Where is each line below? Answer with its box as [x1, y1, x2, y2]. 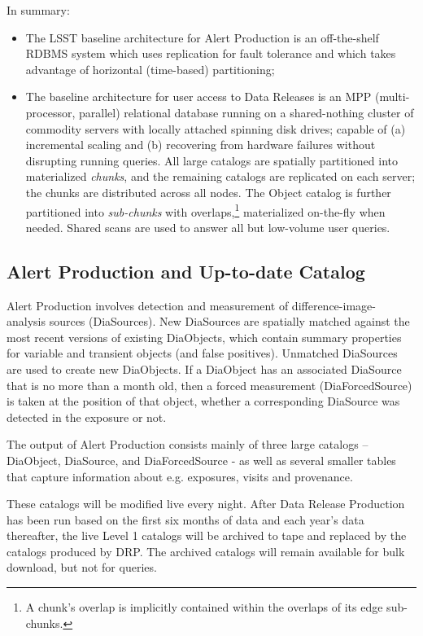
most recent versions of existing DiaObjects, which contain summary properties [7, 328, 402, 345]
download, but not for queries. [7, 559, 157, 576]
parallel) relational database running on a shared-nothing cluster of [78, 103, 414, 121]
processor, [25, 103, 76, 121]
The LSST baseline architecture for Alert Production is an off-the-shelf [25, 29, 379, 46]
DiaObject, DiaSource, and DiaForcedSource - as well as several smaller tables [7, 451, 396, 468]
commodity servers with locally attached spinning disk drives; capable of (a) [25, 120, 406, 137]
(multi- [374, 88, 410, 105]
